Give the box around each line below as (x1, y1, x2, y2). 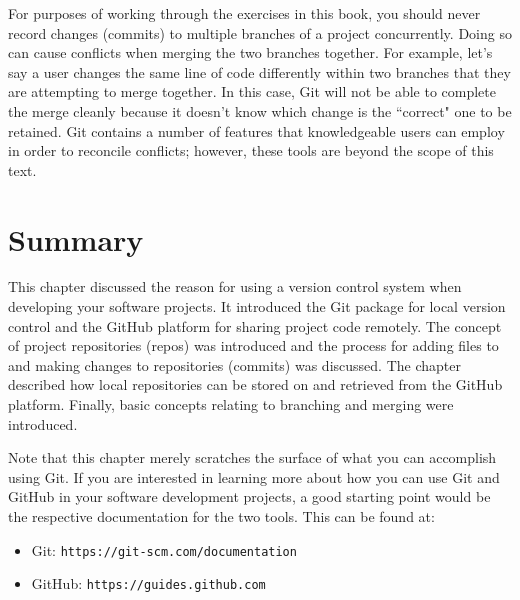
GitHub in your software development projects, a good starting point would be (8, 486, 491, 507)
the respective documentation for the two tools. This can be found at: (8, 506, 435, 526)
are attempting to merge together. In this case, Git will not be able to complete (8, 81, 496, 102)
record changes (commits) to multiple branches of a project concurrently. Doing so (8, 22, 512, 43)
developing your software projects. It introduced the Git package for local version (8, 296, 506, 317)
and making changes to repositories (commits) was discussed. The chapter (8, 354, 461, 375)
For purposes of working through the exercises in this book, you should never (8, 3, 481, 23)
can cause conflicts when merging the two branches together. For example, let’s (8, 42, 493, 63)
